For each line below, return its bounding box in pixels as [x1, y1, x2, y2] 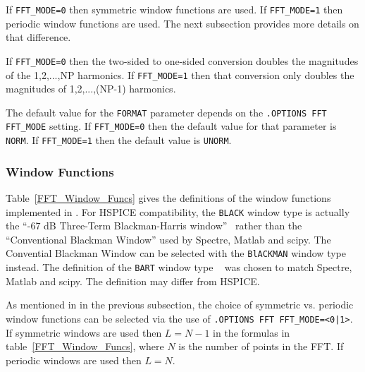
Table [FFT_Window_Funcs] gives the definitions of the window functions [6, 190, 331, 205]
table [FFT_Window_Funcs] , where [6, 339, 164, 354]
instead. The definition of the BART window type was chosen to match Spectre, [6, 260, 352, 275]
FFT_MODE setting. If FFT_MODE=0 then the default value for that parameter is [6, 119, 337, 133]
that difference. [6, 30, 71, 44]
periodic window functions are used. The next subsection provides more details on [6, 16, 359, 30]
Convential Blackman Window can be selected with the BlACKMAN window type [6, 246, 346, 260]
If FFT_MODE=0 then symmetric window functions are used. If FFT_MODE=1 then [6, 2, 343, 16]
